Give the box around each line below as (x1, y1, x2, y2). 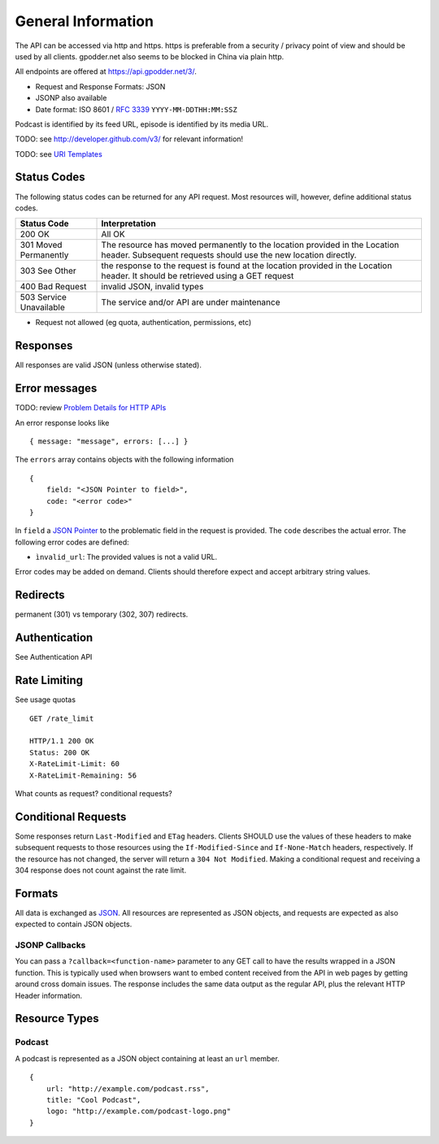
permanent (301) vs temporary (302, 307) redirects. (15, 609, 189, 619)
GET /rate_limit (29, 713, 94, 723)
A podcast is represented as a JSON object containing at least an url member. (15, 1053, 280, 1064)
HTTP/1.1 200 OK (29, 736, 94, 746)
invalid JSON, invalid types (101, 281, 204, 292)
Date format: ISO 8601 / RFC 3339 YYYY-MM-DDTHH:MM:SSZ (35, 104, 237, 114)
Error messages (15, 382, 98, 396)
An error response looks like (15, 418, 110, 427)
